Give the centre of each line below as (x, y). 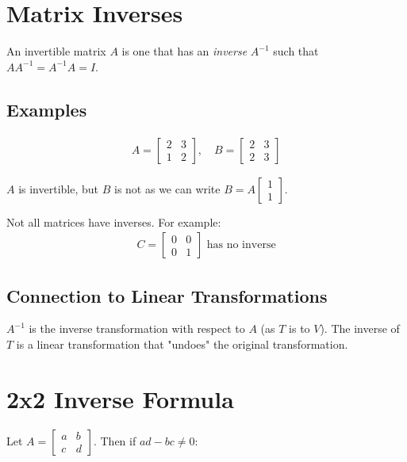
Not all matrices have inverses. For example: (114, 221)
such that (296, 51)
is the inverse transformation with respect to (137, 328)
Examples (47, 109)
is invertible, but (59, 188)
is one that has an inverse (184, 51)
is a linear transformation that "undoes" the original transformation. (182, 344)
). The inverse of (360, 328)
